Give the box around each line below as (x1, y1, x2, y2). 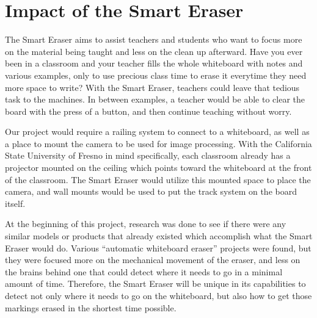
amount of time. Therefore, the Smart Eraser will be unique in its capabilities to (5, 277, 306, 290)
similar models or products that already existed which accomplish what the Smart (5, 229, 313, 242)
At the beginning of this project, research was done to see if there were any (5, 217, 286, 230)
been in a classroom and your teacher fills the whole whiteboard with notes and (5, 57, 303, 70)
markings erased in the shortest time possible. (5, 301, 177, 314)
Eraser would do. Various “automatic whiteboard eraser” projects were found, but (5, 241, 312, 254)
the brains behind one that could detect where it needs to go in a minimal (5, 265, 283, 278)
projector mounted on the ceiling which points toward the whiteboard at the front (5, 161, 312, 174)
